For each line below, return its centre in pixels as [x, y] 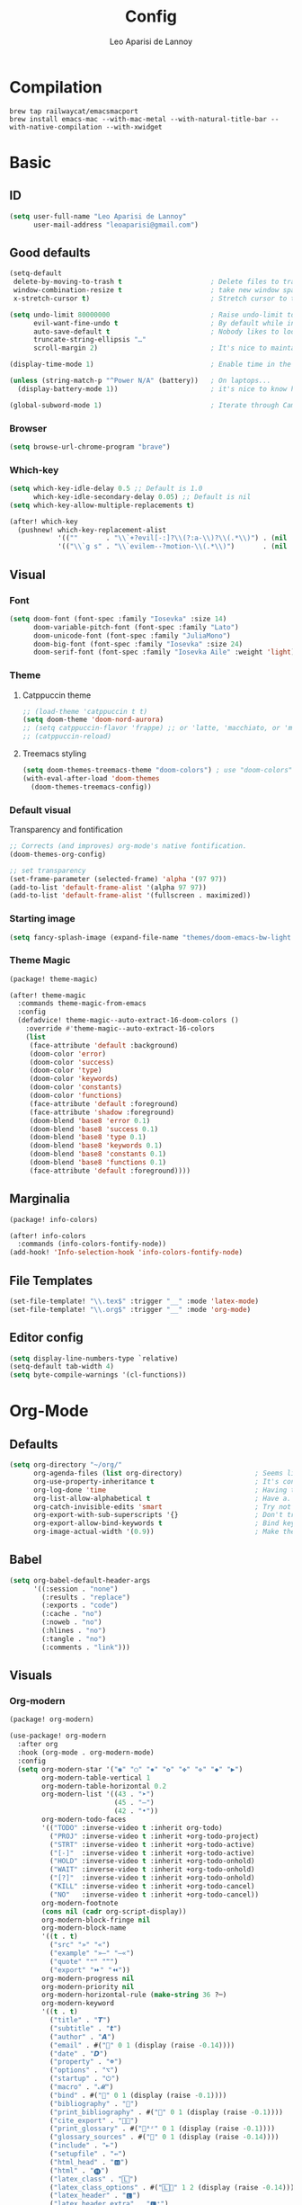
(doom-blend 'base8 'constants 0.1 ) [98, 1154]
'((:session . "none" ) [75, 1589]
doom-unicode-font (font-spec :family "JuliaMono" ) [132, 636]
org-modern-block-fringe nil [96, 1920]
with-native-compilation [56, 127]
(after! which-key [44, 522]
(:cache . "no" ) [72, 1614]
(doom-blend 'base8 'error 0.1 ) [90, 1120]
